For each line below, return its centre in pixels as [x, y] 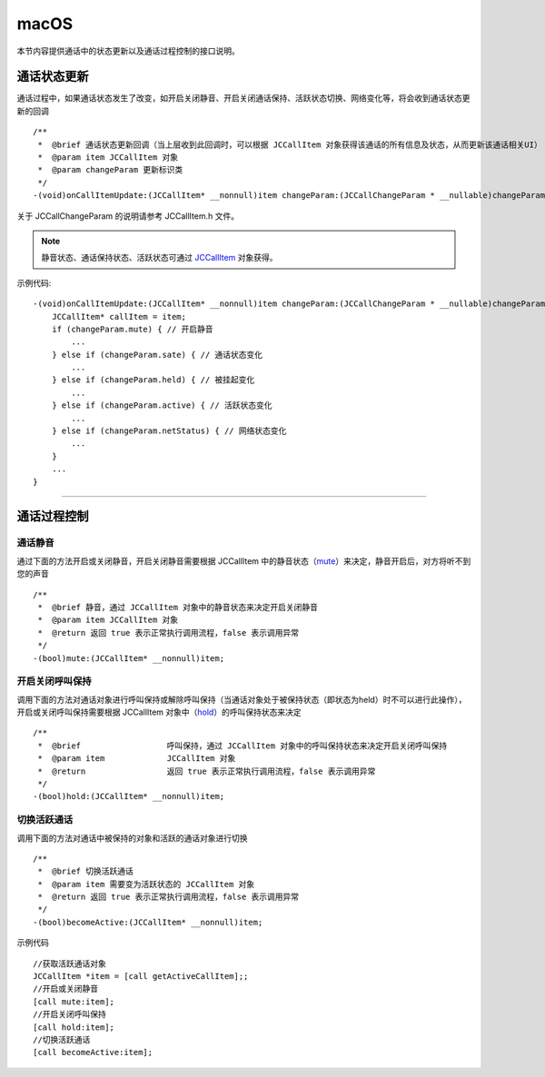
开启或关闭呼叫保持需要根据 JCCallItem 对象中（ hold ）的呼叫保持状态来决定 [159, 712]
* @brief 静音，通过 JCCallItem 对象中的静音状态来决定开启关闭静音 [178, 607]
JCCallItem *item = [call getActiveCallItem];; [141, 977]
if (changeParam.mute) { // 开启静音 [132, 329]
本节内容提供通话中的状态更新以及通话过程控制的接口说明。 [128, 51]
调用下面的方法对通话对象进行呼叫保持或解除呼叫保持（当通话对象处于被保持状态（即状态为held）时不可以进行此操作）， [242, 699]
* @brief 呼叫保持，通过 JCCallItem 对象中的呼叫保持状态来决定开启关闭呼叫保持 [243, 746]
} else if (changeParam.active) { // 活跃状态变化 [162, 405]
